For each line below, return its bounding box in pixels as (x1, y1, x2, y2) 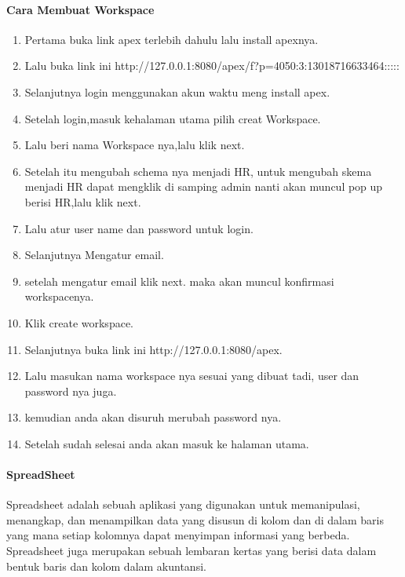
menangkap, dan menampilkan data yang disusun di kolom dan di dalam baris (6, 511, 384, 528)
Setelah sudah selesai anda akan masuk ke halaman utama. (24, 435, 309, 451)
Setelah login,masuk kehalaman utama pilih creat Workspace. (24, 110, 321, 126)
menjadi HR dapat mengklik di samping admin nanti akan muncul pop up (24, 178, 383, 195)
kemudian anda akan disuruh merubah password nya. (24, 409, 282, 425)
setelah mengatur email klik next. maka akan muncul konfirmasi (24, 272, 334, 289)
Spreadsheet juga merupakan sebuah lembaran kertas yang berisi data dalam (6, 542, 377, 559)
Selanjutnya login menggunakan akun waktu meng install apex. (24, 83, 330, 100)
